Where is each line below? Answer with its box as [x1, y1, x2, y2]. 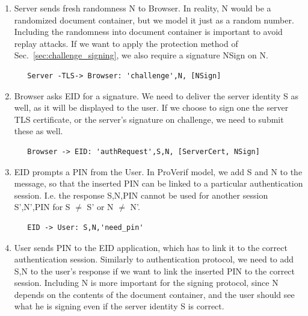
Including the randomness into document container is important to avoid [14, 25, 283, 38]
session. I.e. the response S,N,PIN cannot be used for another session [14, 188, 268, 201]
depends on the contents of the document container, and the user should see [14, 288, 295, 300]
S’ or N [87, 200, 114, 213]
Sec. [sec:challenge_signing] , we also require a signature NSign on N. [14, 49, 268, 61]
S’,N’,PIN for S [14, 200, 70, 213]
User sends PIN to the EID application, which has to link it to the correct [14, 241, 288, 253]
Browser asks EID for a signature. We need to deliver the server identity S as [14, 89, 299, 102]
